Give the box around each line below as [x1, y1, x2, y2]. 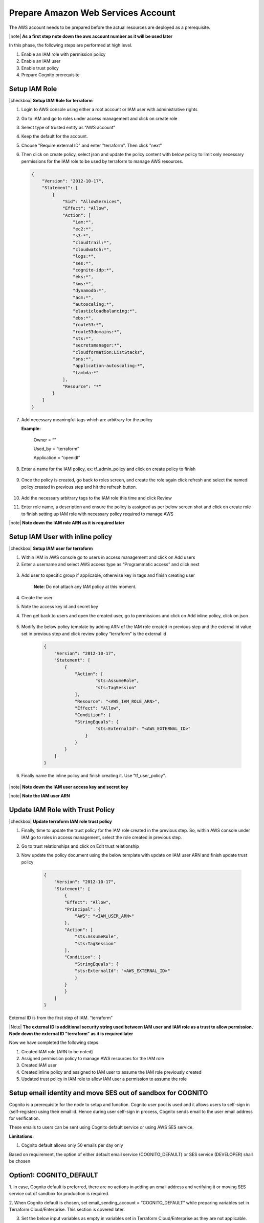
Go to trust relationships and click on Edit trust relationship [21, 843, 139, 849]
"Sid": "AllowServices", [62, 199, 122, 204]
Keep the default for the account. [21, 134, 88, 139]
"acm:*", [72, 294, 94, 300]
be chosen [9, 1158, 31, 1164]
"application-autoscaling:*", [72, 363, 145, 369]
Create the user [21, 594, 53, 600]
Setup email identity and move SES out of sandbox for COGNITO [9, 1089, 208, 1097]
